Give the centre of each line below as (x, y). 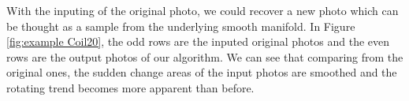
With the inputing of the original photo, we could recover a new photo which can (203, 10)
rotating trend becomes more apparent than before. (130, 87)
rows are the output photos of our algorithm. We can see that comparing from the (205, 56)
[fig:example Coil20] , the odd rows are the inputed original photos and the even (198, 41)
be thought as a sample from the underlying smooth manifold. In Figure (181, 26)
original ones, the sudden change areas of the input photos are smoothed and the (202, 72)
